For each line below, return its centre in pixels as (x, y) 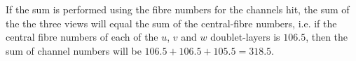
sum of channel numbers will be (74, 50)
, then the (327, 37)
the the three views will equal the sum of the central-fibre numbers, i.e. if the (171, 23)
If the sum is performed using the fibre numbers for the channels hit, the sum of (178, 9)
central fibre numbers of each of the (82, 37)
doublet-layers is (245, 37)
